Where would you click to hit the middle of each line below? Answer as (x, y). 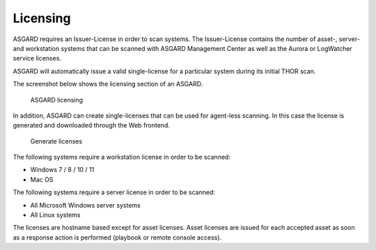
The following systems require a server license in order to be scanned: (114, 192)
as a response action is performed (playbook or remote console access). (117, 237)
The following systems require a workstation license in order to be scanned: (122, 157)
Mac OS (42, 179)
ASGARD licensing (57, 100)
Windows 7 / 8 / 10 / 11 (62, 170)
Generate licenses (56, 141)
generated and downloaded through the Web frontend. (91, 125)
